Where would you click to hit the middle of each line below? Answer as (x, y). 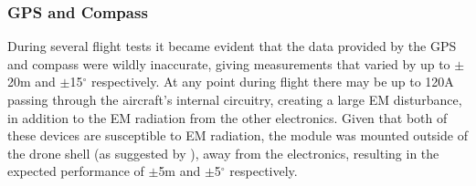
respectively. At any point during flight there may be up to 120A (272, 82)
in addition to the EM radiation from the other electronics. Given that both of (227, 117)
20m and (32, 82)
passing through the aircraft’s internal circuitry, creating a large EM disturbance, (235, 99)
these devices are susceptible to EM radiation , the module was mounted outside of (238, 135)
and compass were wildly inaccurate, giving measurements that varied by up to (229, 63)
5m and (180, 171)
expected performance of (76, 171)
